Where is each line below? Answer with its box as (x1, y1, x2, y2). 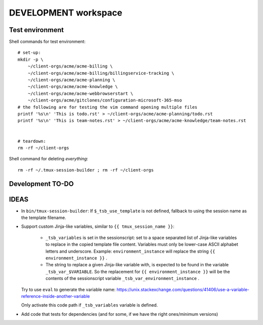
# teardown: (18, 138, 46, 144)
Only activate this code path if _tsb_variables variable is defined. (21, 302, 158, 308)
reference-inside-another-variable (21, 293, 90, 299)
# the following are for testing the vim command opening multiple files (18, 104, 198, 110)
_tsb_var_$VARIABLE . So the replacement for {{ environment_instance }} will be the (45, 269, 230, 274)
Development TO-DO (9, 180, 74, 188)
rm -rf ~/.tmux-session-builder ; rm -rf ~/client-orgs (18, 167, 154, 172)
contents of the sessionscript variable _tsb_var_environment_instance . (45, 275, 200, 281)
